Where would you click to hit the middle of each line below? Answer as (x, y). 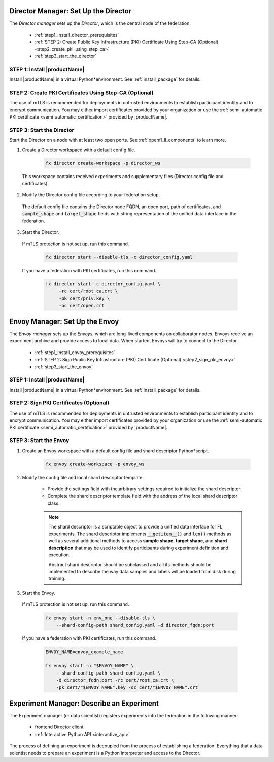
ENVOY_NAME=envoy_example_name (84, 652)
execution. (59, 555)
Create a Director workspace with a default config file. (79, 150)
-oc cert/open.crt (82, 305)
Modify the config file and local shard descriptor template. (83, 477)
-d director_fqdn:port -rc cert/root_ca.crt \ (115, 680)
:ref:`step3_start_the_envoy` (64, 367)
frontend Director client (59, 727)
